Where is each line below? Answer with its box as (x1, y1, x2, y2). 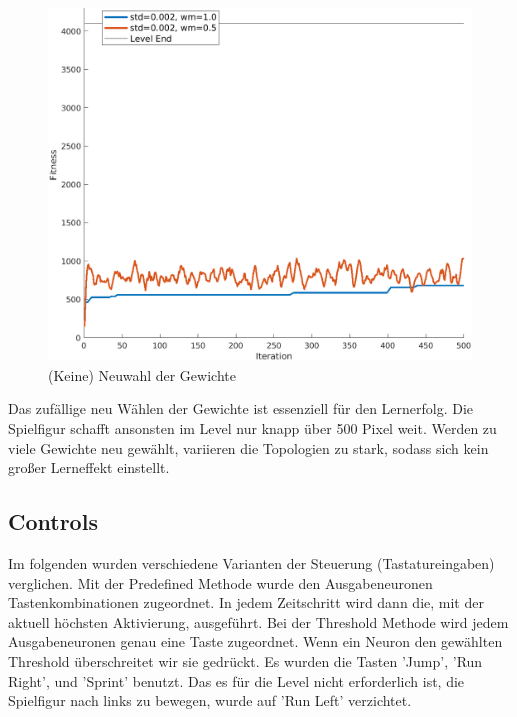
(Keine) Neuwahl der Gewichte (48, 364, 236, 385)
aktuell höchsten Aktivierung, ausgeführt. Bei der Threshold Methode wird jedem (8, 611, 509, 632)
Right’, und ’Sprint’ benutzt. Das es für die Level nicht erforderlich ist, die (8, 670, 465, 691)
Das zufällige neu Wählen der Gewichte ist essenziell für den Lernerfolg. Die (8, 398, 474, 419)
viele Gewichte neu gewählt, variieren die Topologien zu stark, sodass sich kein (8, 437, 489, 458)
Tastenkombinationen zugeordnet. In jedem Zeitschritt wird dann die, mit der (8, 592, 484, 613)
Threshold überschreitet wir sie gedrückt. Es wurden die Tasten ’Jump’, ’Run (8, 650, 483, 671)
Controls (8, 506, 98, 537)
